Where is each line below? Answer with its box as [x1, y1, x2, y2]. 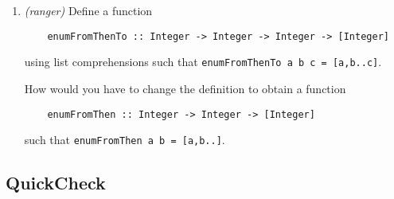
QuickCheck [6, 170, 106, 195]
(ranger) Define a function [24, 2, 153, 18]
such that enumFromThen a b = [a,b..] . [24, 131, 225, 148]
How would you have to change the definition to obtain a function [24, 80, 346, 96]
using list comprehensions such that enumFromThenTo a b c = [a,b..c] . [24, 53, 382, 70]
